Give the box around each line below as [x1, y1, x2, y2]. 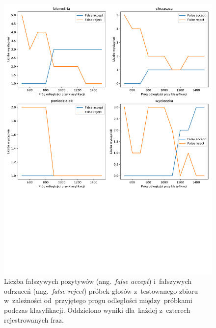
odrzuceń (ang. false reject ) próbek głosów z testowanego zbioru [4, 285, 198, 296]
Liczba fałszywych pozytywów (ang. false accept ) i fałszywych [4, 276, 192, 286]
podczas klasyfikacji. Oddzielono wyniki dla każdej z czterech [4, 305, 190, 315]
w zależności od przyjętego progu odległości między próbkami [4, 295, 192, 305]
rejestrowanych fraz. [4, 314, 64, 325]
